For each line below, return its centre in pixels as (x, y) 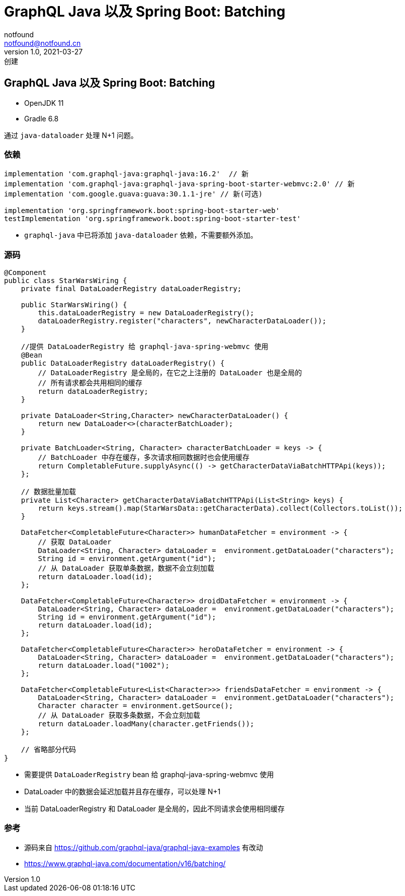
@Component (25, 273)
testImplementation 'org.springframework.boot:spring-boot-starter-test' (153, 219)
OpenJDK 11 (44, 103)
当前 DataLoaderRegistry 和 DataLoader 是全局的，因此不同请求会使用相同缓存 (154, 809)
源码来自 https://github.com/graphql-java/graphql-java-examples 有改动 (144, 847)
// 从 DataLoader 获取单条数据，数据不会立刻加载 (126, 568)
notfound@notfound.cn (43, 43)
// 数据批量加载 (49, 492)
